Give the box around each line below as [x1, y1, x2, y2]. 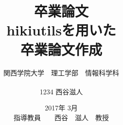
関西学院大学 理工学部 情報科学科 [3, 67, 119, 77]
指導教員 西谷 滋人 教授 [14, 112, 109, 122]
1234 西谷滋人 [39, 86, 83, 96]
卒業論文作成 [20, 39, 102, 59]
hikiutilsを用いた [6, 20, 116, 40]
